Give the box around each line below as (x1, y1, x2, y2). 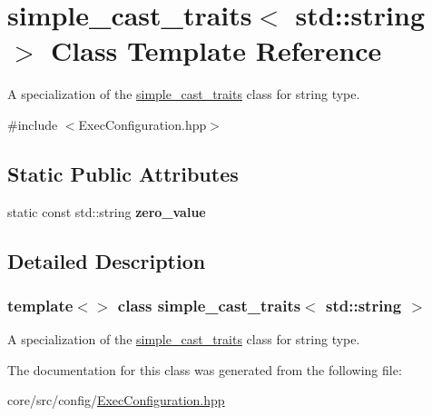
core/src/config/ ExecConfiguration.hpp (7, 391, 225, 410)
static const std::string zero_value (7, 202, 206, 221)
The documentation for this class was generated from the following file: (7, 360, 402, 379)
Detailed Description (7, 246, 206, 274)
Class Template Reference (51, 32, 382, 69)
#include (7, 114, 58, 134)
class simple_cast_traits (117, 294, 301, 316)
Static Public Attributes (7, 159, 239, 187)
